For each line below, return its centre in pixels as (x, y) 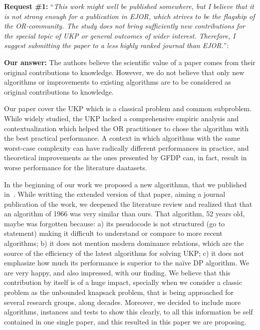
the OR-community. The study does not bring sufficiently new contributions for (125, 26)
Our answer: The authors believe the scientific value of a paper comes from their (130, 62)
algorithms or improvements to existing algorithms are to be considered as (118, 82)
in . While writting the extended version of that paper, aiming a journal (115, 194)
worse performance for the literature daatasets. (76, 167)
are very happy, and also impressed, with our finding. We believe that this (117, 272)
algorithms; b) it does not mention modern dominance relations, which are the (124, 243)
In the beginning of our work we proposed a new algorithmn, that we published (126, 184)
